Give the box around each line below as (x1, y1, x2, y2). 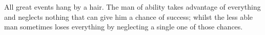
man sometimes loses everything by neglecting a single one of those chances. (4, 21, 243, 32)
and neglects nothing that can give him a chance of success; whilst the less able (4, 11, 253, 22)
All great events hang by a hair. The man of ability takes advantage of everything (4, 2, 261, 12)
